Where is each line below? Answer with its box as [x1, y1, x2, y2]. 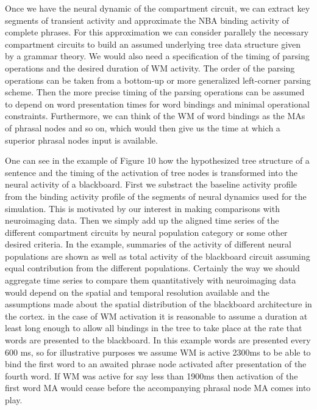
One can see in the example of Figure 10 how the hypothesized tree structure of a [5, 154, 310, 167]
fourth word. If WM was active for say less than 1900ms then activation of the [5, 369, 298, 382]
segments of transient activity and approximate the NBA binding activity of [5, 13, 290, 26]
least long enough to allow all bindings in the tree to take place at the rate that [5, 321, 302, 334]
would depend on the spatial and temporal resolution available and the [5, 285, 269, 298]
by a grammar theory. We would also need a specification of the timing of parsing [5, 49, 310, 62]
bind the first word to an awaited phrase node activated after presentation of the [5, 357, 307, 370]
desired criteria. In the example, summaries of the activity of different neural [5, 238, 291, 251]
